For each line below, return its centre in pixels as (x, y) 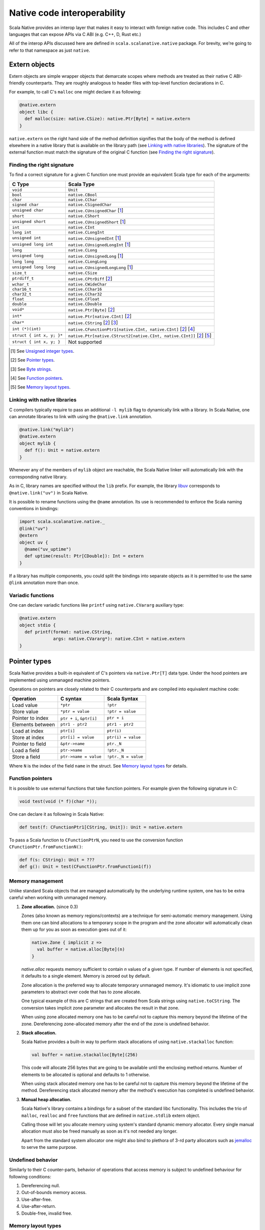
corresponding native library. (38, 477)
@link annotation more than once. (44, 583)
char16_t (22, 289)
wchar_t (21, 284)
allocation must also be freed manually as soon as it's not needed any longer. (99, 1131)
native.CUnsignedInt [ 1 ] (94, 238)
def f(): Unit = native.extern (62, 450)
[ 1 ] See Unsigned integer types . (42, 351)
